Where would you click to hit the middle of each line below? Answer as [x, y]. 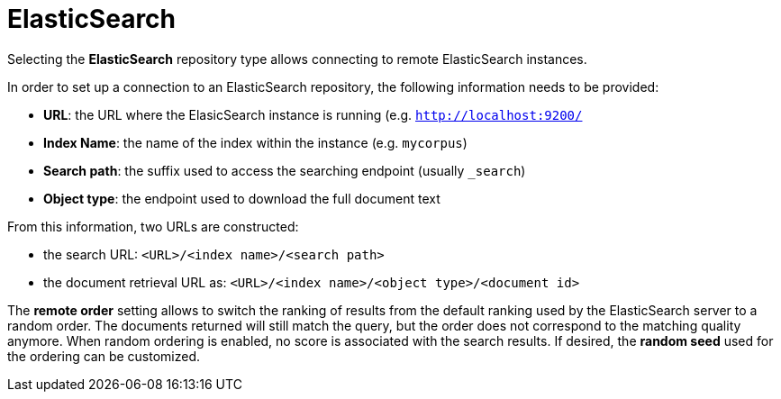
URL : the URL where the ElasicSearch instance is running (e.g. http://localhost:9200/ [313, 114]
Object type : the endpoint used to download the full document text [242, 198]
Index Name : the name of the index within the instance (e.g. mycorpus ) [255, 142]
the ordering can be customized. [104, 356]
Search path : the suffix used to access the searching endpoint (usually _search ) [285, 170]
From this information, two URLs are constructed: [153, 226]
